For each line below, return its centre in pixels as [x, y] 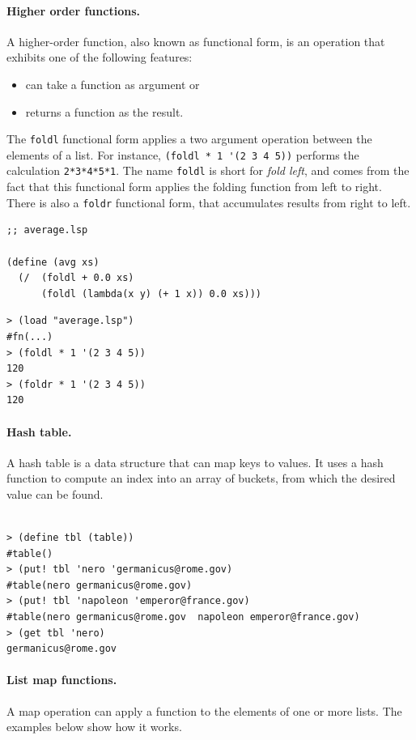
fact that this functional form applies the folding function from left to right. [194, 187]
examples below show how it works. [94, 727]
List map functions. [62, 680]
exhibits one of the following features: [100, 57]
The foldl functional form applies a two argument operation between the [189, 139]
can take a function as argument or [112, 84]
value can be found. [55, 493]
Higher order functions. [73, 10]
